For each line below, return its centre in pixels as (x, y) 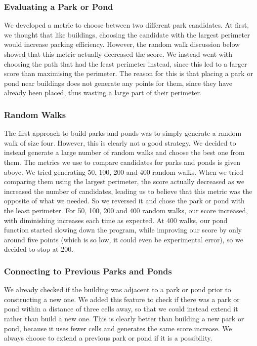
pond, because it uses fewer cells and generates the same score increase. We (118, 328)
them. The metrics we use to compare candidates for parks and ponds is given (122, 162)
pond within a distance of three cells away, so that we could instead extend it (121, 309)
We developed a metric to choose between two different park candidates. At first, (127, 25)
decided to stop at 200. (39, 249)
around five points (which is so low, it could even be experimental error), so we (124, 239)
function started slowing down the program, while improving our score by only (123, 230)
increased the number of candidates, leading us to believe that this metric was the (128, 191)
